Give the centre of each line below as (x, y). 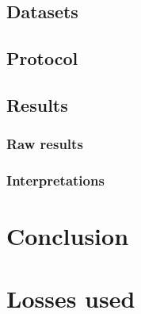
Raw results (45, 144)
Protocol (42, 58)
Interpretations (55, 180)
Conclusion (68, 236)
